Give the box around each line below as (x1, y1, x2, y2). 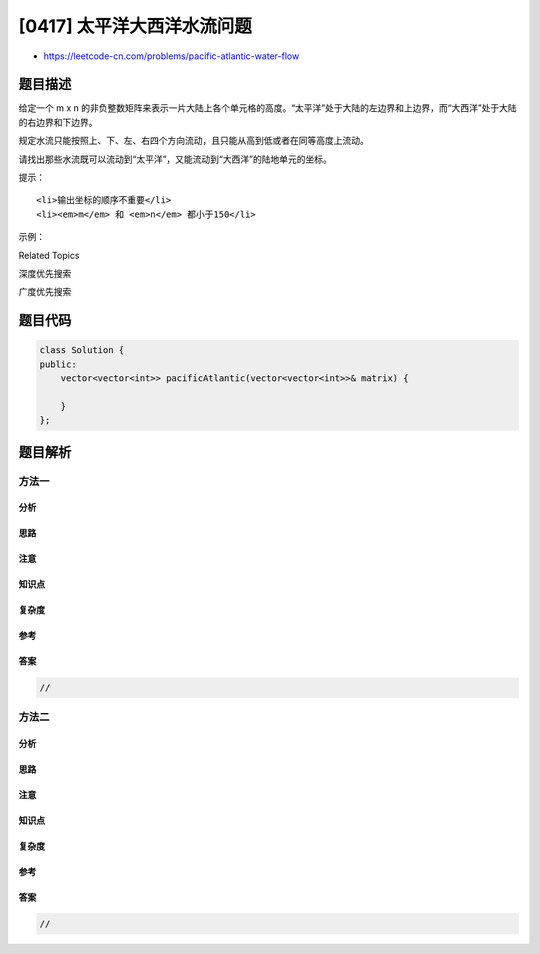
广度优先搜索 (18, 286, 72, 298)
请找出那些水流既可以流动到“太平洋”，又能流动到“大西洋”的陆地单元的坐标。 (18, 153, 332, 165)
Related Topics (18, 249, 80, 261)
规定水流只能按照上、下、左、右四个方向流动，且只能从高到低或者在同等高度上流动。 (18, 135, 369, 147)
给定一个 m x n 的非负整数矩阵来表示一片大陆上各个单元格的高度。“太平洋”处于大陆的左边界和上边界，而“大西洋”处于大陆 (18, 102, 517, 114)
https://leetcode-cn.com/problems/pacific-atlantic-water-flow (43, 50, 300, 62)
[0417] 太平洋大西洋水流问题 (18, 15, 252, 37)
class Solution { (39, 345, 125, 356)
